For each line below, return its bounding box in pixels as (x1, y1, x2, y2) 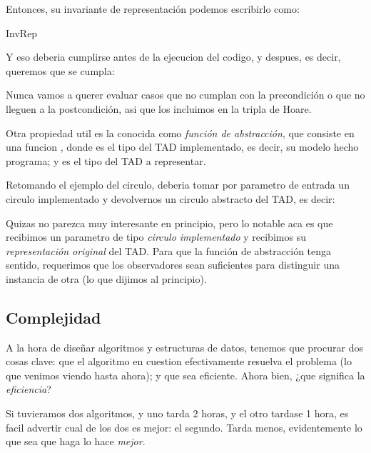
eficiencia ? (6, 382, 51, 397)
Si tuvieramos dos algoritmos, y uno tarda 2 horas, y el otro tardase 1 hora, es (6, 406, 349, 421)
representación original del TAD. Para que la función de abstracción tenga (6, 243, 332, 258)
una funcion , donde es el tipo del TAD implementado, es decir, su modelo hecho (6, 139, 359, 154)
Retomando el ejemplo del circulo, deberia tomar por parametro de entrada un (6, 177, 350, 192)
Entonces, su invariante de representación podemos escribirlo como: (6, 1, 300, 16)
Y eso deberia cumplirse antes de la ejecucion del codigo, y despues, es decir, (6, 49, 341, 64)
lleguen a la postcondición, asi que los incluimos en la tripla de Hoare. (6, 101, 312, 116)
